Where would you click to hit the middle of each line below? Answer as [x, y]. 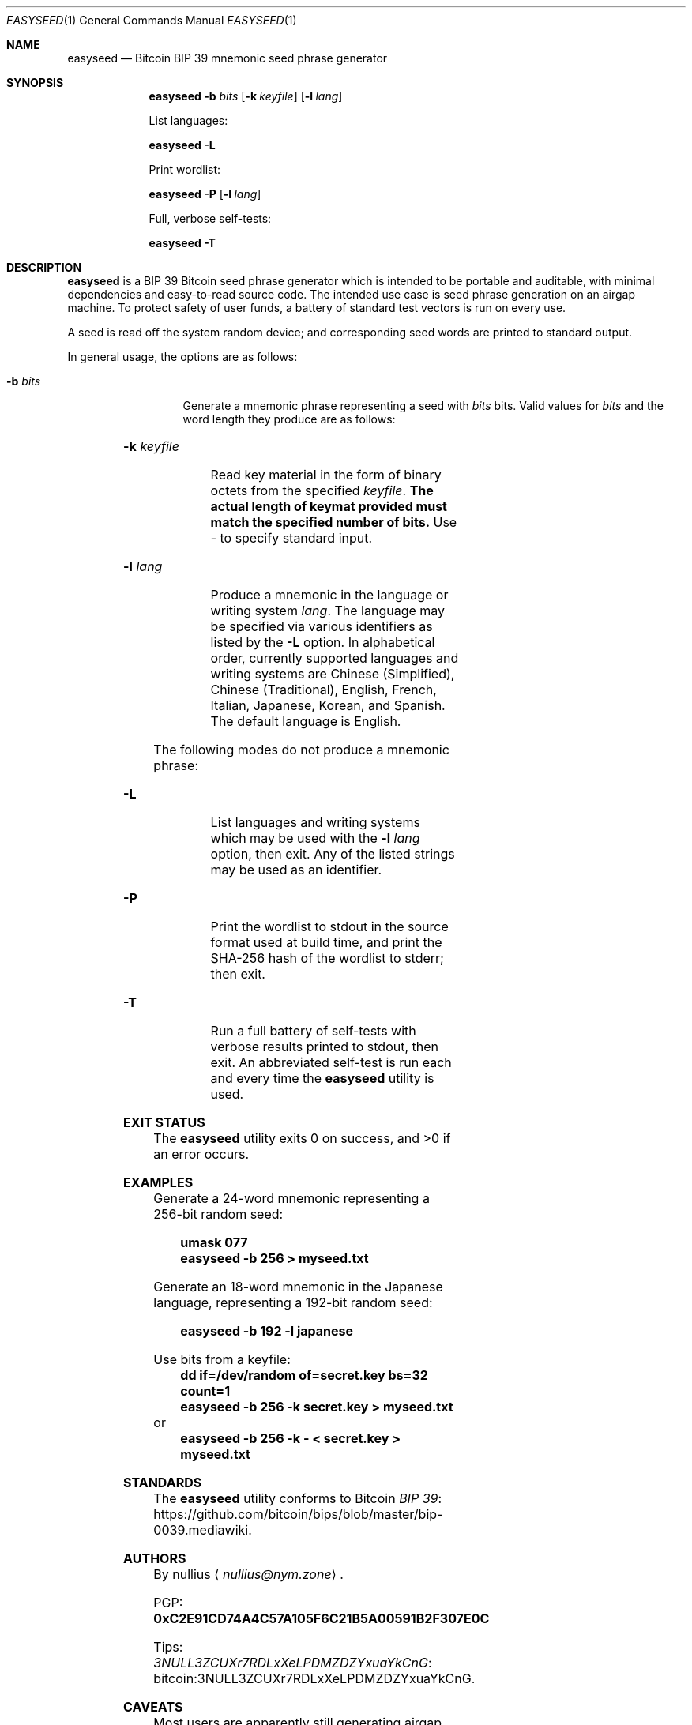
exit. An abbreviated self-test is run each [331, 1062]
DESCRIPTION [44, 267]
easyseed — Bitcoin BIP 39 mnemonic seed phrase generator [228, 58]
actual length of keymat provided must [329, 506]
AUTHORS [155, 1558]
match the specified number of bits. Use [334, 522]
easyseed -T [182, 243]
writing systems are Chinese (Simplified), [333, 674]
